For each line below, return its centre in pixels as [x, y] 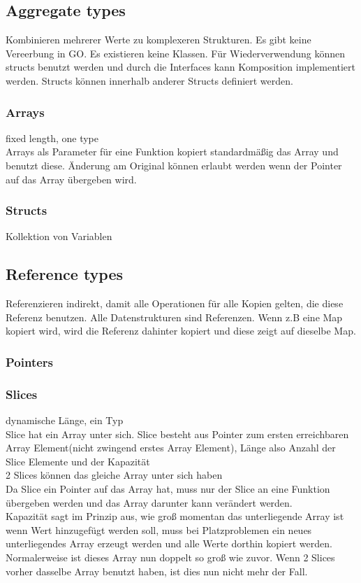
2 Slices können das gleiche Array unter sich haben [114, 475]
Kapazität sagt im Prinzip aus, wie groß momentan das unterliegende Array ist [175, 516]
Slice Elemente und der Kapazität [78, 461]
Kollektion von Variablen [59, 236]
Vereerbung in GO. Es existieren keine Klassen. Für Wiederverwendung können [176, 53]
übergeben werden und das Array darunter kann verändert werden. [149, 502]
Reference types [65, 274]
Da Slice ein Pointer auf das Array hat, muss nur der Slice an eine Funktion [168, 489]
